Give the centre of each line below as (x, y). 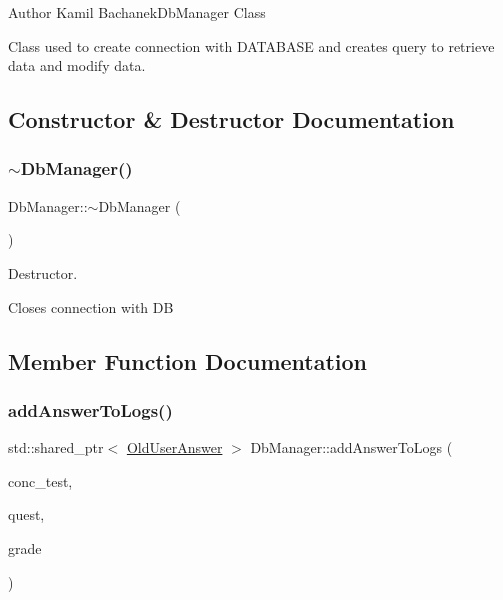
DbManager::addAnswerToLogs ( (351, 447)
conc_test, (40, 480)
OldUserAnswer (174, 447)
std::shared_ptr (56, 447)
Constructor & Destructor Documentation (231, 119)
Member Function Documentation (188, 360)
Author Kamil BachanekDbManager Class (137, 12)
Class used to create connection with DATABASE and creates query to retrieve (251, 45)
